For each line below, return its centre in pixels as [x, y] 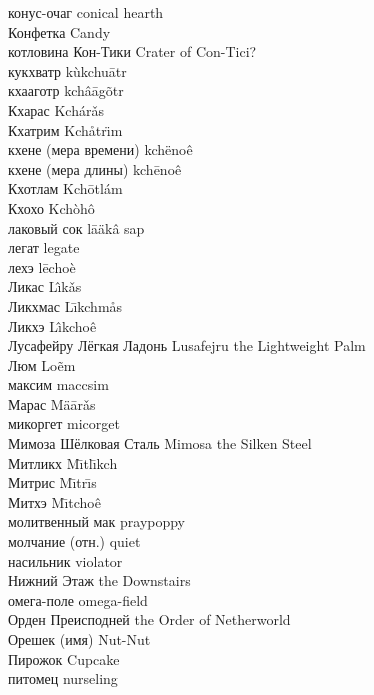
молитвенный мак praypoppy [97, 521]
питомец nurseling [63, 678]
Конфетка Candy [59, 31]
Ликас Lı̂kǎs [45, 286]
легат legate [44, 247]
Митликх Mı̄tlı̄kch [63, 462]
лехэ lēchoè [42, 266]
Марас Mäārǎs [52, 403]
